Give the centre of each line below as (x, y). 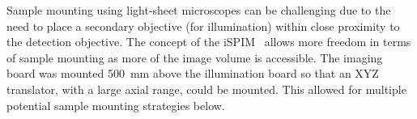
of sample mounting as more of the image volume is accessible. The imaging (195, 57)
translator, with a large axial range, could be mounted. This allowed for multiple (206, 89)
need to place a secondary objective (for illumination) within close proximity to (203, 25)
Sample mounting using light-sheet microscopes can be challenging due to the (199, 10)
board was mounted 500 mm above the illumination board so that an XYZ (193, 73)
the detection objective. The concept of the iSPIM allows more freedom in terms (209, 42)
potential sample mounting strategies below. (116, 105)
